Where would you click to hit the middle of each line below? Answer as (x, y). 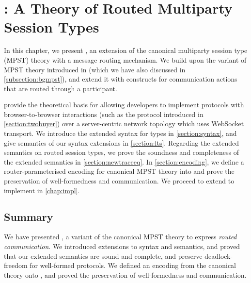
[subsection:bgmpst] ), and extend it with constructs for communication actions (121, 79)
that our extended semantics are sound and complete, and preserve (103, 256)
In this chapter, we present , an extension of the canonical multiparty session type (126, 50)
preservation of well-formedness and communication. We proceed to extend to (119, 181)
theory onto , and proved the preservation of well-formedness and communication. (125, 275)
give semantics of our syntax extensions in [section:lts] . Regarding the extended (121, 142)
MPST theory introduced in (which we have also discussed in (95, 69)
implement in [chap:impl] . (42, 190)
